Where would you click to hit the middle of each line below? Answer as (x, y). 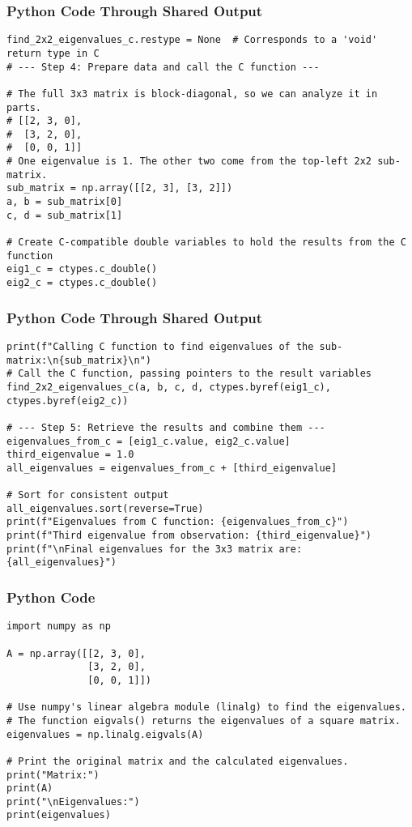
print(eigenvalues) (59, 815)
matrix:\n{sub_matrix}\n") (79, 360)
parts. (24, 107)
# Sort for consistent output (88, 495)
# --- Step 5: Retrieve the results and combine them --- (166, 427)
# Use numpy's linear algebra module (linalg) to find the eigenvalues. (206, 708)
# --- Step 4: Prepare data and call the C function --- (163, 67)
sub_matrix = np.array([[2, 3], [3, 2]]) (120, 188)
